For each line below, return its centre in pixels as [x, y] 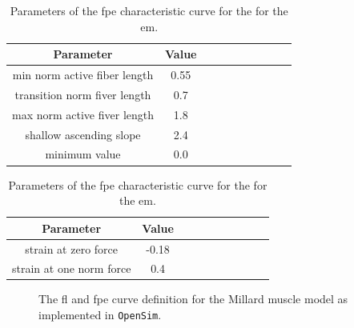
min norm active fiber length [83, 75]
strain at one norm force [72, 268]
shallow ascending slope [83, 134]
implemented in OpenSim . [100, 315]
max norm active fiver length [83, 114]
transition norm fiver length [83, 94]
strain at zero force [72, 248]
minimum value [83, 154]
